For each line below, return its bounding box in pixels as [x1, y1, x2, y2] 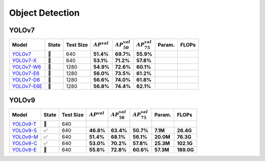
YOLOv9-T [12, 121, 37, 128]
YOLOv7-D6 [12, 77, 40, 83]
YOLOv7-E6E [12, 83, 43, 90]
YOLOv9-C [12, 140, 38, 147]
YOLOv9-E [12, 146, 37, 153]
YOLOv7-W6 [12, 64, 41, 71]
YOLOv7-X [12, 57, 37, 64]
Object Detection [9, 7, 80, 18]
